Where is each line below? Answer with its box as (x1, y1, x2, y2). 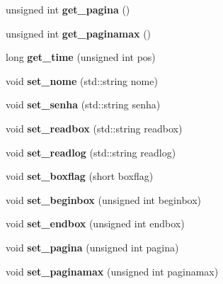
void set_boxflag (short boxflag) (6, 169, 154, 183)
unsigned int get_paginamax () (6, 25, 151, 40)
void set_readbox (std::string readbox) (6, 120, 183, 135)
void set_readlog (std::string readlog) (6, 144, 176, 159)
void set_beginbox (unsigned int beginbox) (6, 192, 202, 207)
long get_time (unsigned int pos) (6, 50, 156, 64)
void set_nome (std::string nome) (6, 73, 158, 88)
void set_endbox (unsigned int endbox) (6, 216, 185, 231)
